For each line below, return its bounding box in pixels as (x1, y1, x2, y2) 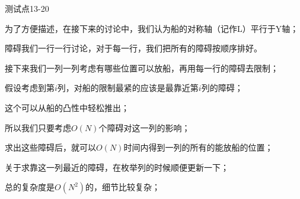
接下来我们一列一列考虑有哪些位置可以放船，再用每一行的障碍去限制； (5, 61, 279, 74)
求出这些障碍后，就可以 (5, 141, 96, 154)
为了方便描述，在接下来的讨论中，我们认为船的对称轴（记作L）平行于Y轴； (5, 22, 299, 34)
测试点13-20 (5, 2, 49, 14)
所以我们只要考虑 (5, 121, 71, 133)
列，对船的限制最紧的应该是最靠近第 (57, 81, 199, 94)
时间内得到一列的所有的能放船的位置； (123, 141, 273, 154)
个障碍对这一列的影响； (98, 121, 190, 133)
